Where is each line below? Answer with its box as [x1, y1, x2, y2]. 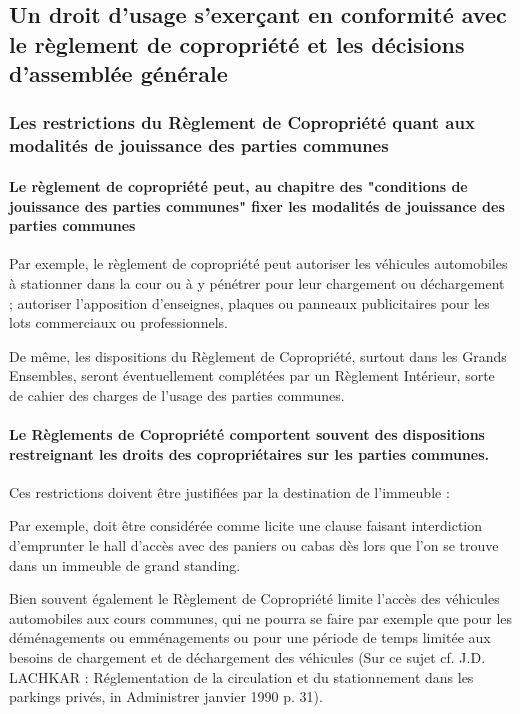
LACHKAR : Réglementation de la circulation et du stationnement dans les [9, 666, 474, 687]
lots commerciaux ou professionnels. [9, 312, 228, 333]
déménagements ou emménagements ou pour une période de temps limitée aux [9, 627, 491, 648]
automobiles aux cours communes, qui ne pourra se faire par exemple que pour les [9, 607, 513, 628]
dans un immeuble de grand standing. [9, 554, 241, 575]
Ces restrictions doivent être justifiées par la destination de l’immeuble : [9, 481, 450, 502]
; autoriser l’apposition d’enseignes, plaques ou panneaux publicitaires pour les [9, 292, 490, 313]
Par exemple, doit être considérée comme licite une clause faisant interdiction [9, 515, 483, 536]
